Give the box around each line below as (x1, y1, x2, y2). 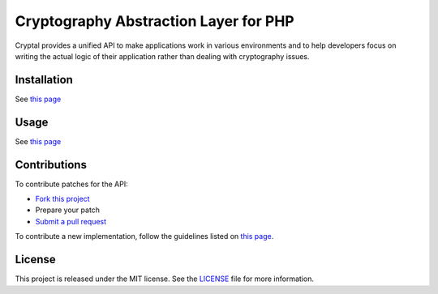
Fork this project (35, 194, 90, 204)
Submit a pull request (35, 216, 107, 226)
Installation (15, 73, 73, 87)
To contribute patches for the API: (15, 179, 129, 189)
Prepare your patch (35, 205, 101, 215)
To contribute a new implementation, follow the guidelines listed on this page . (15, 232, 274, 241)
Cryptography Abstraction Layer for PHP (15, 12, 295, 30)
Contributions (15, 158, 87, 172)
